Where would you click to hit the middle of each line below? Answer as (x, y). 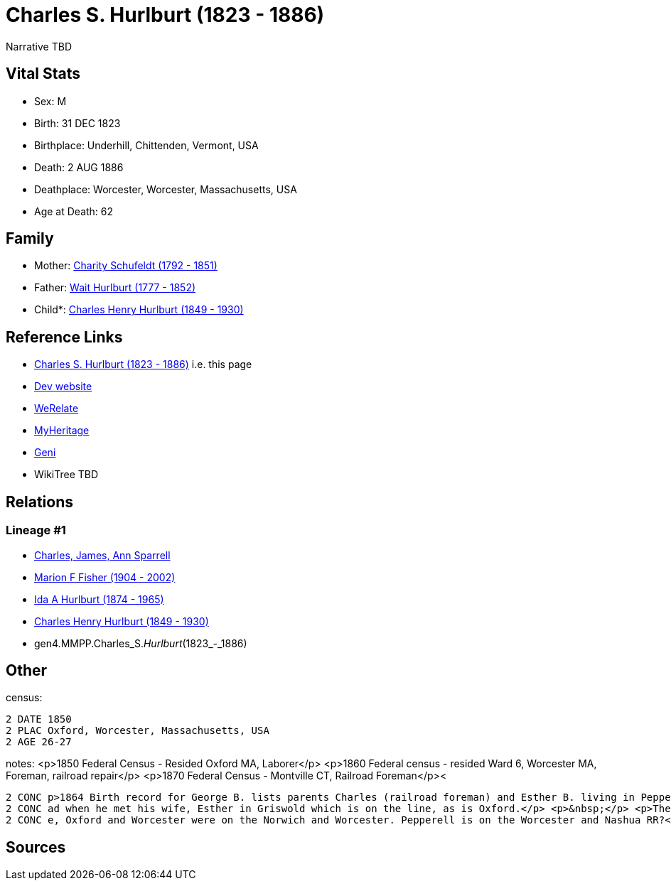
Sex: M (50, 101)
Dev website (63, 387)
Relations (40, 502)
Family (30, 239)
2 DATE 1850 (39, 719)
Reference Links (64, 337)
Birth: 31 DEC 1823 (77, 123)
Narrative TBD (39, 46)
